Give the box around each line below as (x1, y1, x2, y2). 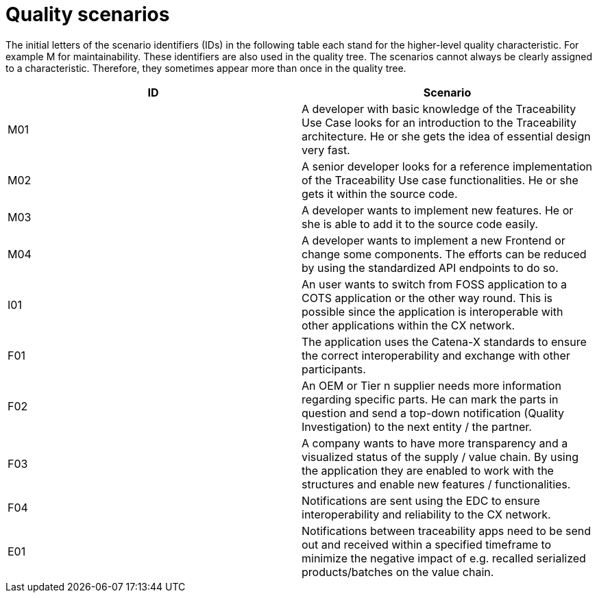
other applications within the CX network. (302, 318, 515, 332)
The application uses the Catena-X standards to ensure (302, 334, 587, 349)
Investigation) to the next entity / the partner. (302, 419, 532, 434)
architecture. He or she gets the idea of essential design (302, 129, 591, 143)
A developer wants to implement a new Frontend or (302, 233, 565, 247)
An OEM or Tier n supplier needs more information (302, 378, 561, 393)
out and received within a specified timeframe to (302, 537, 552, 551)
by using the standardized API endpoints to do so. (302, 260, 559, 275)
